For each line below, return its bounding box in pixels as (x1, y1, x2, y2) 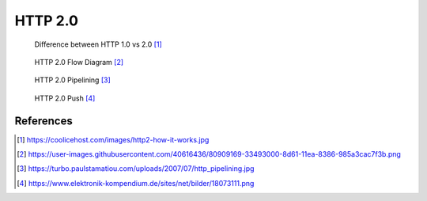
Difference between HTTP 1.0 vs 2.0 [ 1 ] (34, 40, 162, 49)
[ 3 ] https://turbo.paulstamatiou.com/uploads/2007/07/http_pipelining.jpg (17, 164, 255, 173)
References (14, 114, 73, 127)
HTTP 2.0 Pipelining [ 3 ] (34, 75, 111, 85)
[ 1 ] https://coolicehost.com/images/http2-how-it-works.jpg (17, 135, 210, 144)
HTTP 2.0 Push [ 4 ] (34, 93, 96, 103)
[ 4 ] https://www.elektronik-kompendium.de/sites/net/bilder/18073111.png (17, 178, 255, 188)
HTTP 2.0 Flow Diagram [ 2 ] (34, 57, 124, 66)
